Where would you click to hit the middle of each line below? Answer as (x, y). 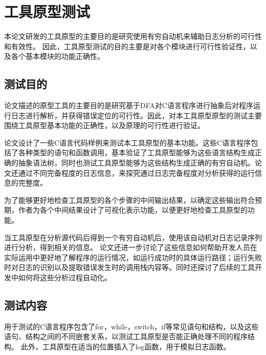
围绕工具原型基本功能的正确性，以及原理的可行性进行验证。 (104, 125)
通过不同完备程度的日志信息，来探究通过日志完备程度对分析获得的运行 (136, 172)
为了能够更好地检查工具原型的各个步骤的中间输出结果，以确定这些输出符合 (129, 200)
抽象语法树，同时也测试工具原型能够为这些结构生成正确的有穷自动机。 (136, 163)
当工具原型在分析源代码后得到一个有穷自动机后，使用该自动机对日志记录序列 (133, 237)
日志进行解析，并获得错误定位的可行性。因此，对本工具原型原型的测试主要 (136, 115)
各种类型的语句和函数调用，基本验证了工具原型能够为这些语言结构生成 (136, 152)
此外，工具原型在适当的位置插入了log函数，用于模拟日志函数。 (126, 346)
